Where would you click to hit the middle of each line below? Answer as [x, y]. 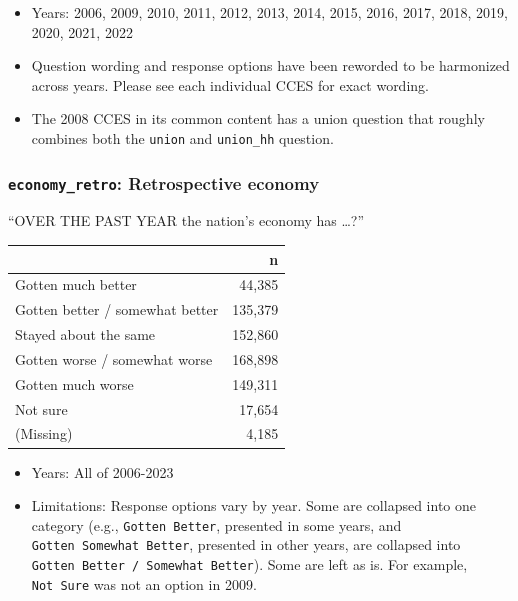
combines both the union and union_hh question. [182, 137]
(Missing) [44, 433]
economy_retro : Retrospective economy [164, 182]
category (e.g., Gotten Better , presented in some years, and [216, 524]
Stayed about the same [85, 334]
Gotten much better [76, 284]
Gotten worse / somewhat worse [114, 358]
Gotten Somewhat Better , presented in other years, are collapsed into [246, 544]
